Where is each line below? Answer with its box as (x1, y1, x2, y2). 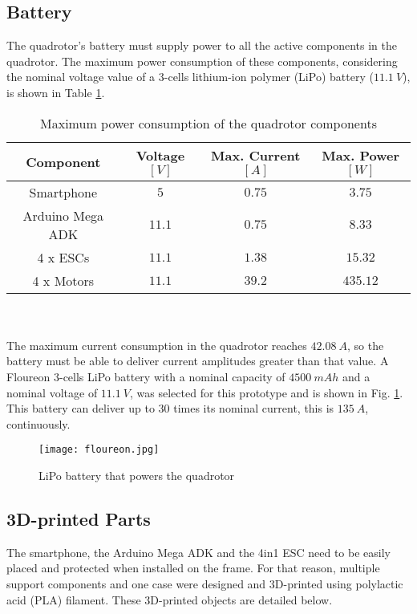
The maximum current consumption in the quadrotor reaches (6, 336, 307, 353)
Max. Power (322, 145, 400, 165)
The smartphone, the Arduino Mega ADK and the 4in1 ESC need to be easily (6, 543, 391, 560)
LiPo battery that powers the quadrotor (38, 466, 235, 483)
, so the (347, 336, 384, 353)
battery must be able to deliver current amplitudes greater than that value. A (6, 352, 389, 369)
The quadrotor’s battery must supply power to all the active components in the (6, 37, 397, 54)
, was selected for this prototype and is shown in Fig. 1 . (130, 384, 403, 401)
